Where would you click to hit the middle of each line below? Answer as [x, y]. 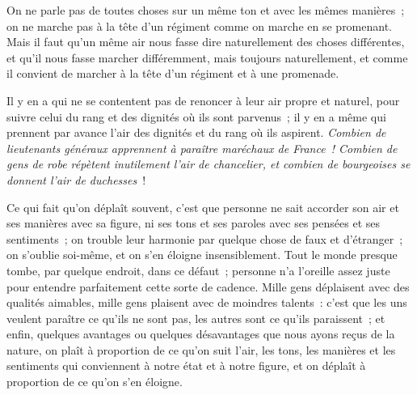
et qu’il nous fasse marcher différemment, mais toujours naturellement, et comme [207, 57]
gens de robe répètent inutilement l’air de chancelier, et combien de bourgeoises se [208, 164]
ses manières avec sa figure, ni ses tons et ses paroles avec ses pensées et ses [193, 223]
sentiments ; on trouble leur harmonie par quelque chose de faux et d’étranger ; [205, 238]
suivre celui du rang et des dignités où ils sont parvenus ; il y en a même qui [196, 116]
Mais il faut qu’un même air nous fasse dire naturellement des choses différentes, [206, 42]
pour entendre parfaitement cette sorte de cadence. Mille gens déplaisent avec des [208, 286]
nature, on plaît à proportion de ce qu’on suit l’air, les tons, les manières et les [201, 349]
